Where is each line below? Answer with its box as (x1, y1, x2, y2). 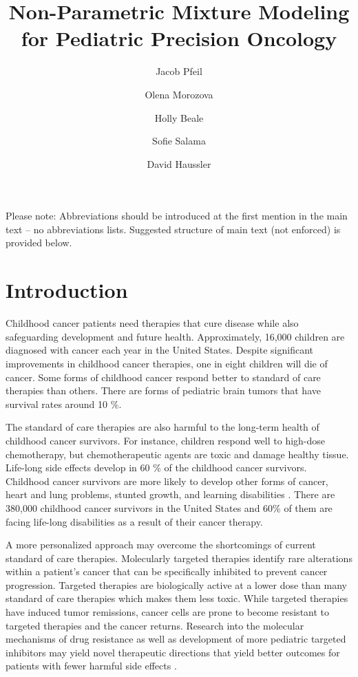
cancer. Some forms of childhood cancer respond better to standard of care (6, 369, 321, 384)
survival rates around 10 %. (6, 396, 122, 411)
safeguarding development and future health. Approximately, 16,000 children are (6, 329, 345, 343)
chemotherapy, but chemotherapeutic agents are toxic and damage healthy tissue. (6, 447, 349, 461)
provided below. (6, 235, 72, 250)
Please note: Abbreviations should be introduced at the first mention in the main (6, 208, 348, 223)
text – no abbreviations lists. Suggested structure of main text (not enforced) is (6, 222, 341, 236)
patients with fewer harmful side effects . (6, 658, 177, 673)
